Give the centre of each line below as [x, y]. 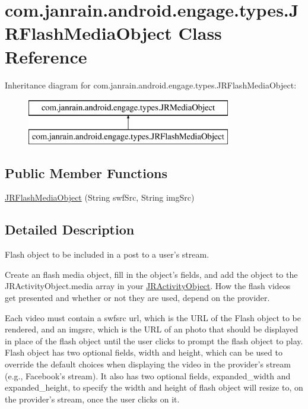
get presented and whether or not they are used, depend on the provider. [137, 298]
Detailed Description [70, 229]
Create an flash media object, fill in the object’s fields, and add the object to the [151, 274]
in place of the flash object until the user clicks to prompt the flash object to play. [154, 340]
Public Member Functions [86, 172]
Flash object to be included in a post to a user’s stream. [107, 254]
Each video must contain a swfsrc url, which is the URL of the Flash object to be [153, 317]
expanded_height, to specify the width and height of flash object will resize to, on [154, 387]
